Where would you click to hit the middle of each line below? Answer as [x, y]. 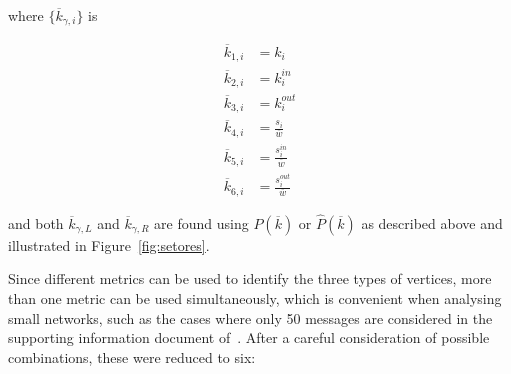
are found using [201, 222]
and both [36, 222]
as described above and [432, 222]
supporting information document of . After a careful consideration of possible [249, 337]
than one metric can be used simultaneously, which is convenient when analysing [255, 297]
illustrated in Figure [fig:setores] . [109, 244]
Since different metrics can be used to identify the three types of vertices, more [250, 278]
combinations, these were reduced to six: [132, 356]
